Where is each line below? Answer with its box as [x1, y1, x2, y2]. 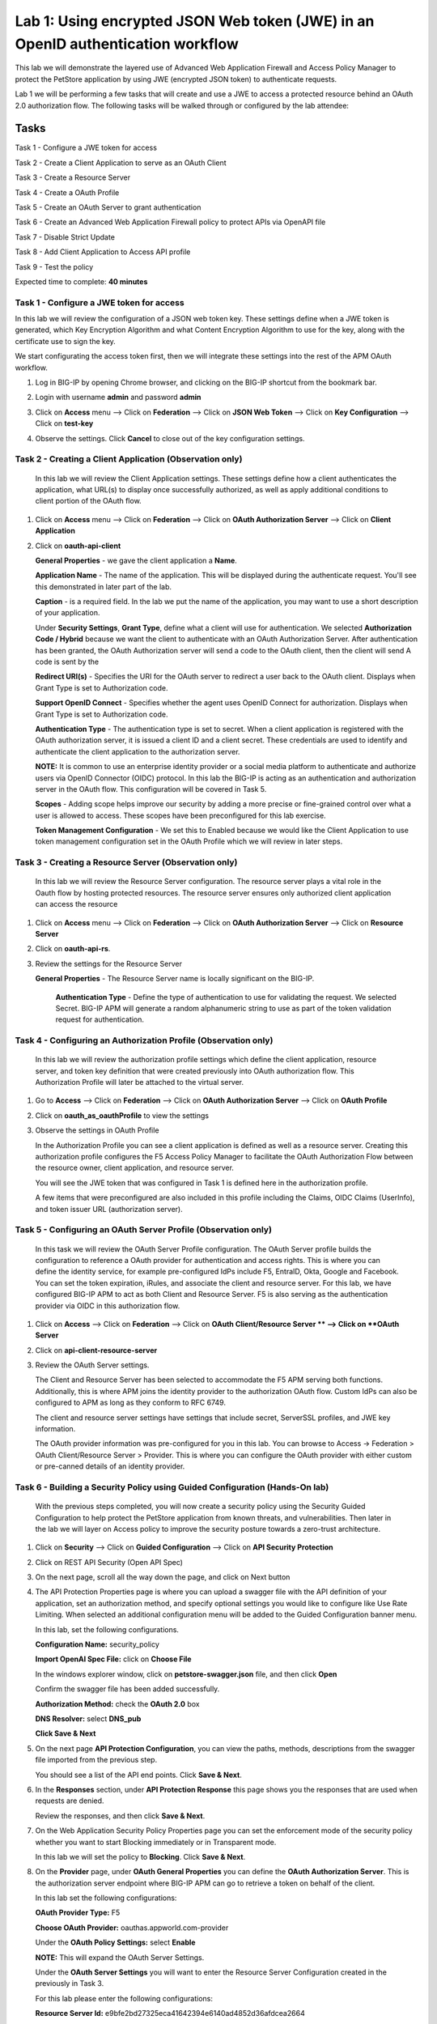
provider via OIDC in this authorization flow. [35, 1300, 180, 1311]
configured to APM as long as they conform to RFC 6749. [35, 1397, 227, 1408]
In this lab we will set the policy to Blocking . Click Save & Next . [35, 1852, 246, 1861]
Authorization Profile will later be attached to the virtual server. [35, 1078, 244, 1087]
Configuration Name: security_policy [35, 1639, 159, 1649]
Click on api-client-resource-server [35, 1345, 158, 1355]
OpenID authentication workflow [15, 35, 239, 53]
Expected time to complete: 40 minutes [15, 276, 148, 287]
